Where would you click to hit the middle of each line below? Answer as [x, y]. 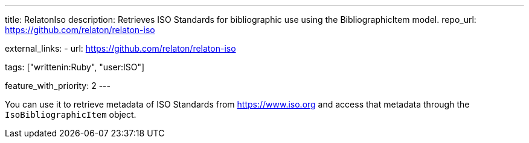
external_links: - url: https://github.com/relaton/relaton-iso [120, 48]
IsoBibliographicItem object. [71, 114]
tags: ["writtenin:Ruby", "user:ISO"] [75, 67]
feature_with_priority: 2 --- [58, 86]
